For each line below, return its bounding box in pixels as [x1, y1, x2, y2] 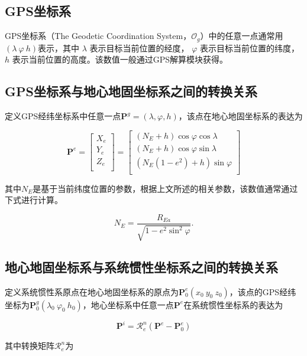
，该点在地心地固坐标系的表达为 [178, 110, 303, 122]
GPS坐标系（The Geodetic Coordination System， [5, 30, 192, 42]
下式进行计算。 [5, 194, 63, 206]
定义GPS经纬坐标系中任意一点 [5, 110, 121, 122]
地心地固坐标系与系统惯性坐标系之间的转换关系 [5, 257, 278, 276]
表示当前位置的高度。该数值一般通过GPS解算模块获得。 [12, 53, 228, 66]
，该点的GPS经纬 [229, 285, 296, 298]
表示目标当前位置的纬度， [200, 41, 300, 54]
